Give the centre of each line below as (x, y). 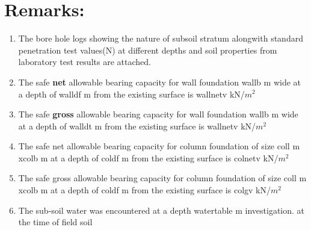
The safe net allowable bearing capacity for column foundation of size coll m (159, 146)
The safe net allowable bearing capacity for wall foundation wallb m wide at (160, 82)
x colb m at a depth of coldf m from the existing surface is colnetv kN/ (148, 157)
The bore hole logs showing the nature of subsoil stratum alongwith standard (161, 38)
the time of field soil (55, 222)
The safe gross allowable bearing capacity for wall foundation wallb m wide (158, 114)
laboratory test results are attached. (85, 62)
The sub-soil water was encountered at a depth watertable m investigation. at (162, 210)
